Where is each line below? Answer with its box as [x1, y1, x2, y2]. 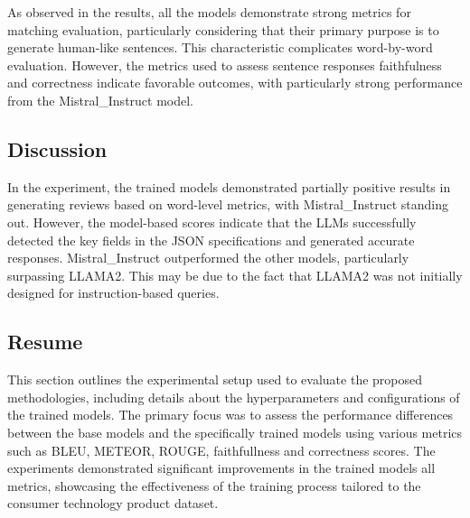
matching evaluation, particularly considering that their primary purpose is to [7, 20, 439, 39]
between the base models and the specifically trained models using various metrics [7, 422, 463, 441]
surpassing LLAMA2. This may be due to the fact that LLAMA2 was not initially [7, 265, 463, 284]
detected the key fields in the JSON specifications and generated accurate [7, 230, 415, 249]
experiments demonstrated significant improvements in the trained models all [7, 458, 436, 477]
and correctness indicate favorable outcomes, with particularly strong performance [7, 73, 463, 92]
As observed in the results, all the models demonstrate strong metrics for [7, 3, 411, 21]
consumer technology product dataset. [7, 494, 219, 513]
